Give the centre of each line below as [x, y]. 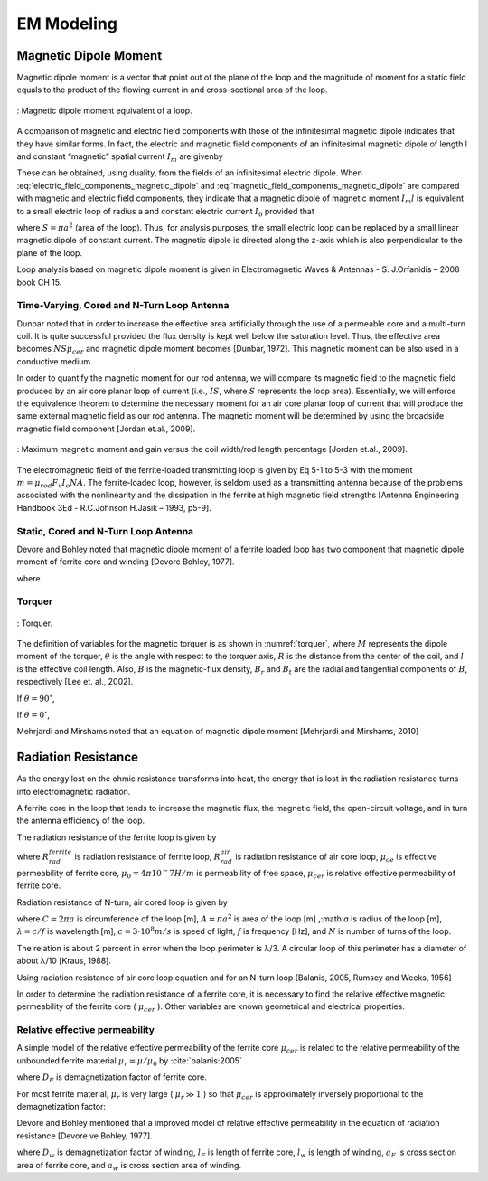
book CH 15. [39, 282]
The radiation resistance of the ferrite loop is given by [117, 837]
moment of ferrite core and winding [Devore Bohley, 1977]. [126, 562]
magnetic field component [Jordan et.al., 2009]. [106, 429]
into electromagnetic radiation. [74, 791]
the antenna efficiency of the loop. [81, 821]
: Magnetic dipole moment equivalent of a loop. [105, 110]
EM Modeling [67, 24]
